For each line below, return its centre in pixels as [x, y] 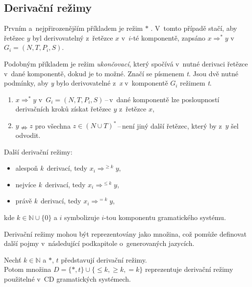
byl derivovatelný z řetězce [73, 37]
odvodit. [28, 135]
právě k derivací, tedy [48, 201]
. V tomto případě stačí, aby [194, 28]
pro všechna [53, 125]
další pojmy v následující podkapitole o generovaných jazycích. [99, 243]
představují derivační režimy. [104, 259]
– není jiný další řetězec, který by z [170, 125]
